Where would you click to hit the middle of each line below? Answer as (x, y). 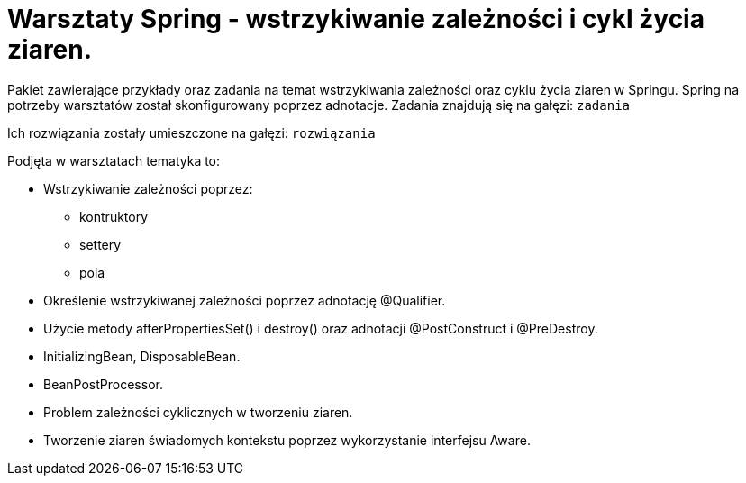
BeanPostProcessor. (103, 384)
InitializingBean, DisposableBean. (142, 356)
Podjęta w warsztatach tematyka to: (114, 160)
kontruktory (114, 216)
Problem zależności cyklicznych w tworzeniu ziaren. (198, 412)
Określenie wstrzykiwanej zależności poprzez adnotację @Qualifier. (245, 300)
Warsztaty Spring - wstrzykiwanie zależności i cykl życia (356, 19)
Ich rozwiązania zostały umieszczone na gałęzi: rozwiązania (191, 132)
